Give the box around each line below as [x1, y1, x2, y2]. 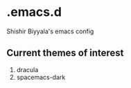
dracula [16, 65, 39, 73]
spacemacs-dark [16, 73, 66, 81]
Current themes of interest [6, 47, 124, 59]
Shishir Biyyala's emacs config [6, 27, 94, 35]
